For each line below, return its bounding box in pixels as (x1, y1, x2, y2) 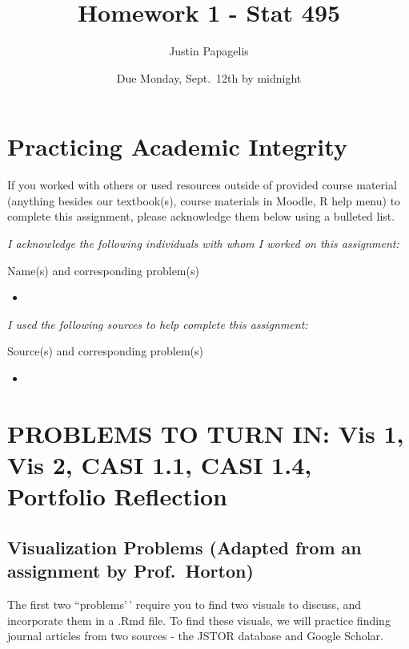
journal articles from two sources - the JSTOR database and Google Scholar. (7, 627, 383, 644)
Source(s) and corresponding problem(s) (7, 343, 204, 359)
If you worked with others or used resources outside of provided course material (7, 176, 397, 193)
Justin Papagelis (169, 43, 249, 59)
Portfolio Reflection (7, 480, 227, 513)
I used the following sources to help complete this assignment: (7, 315, 308, 332)
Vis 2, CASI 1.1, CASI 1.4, (7, 448, 312, 481)
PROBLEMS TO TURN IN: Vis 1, (7, 416, 404, 449)
